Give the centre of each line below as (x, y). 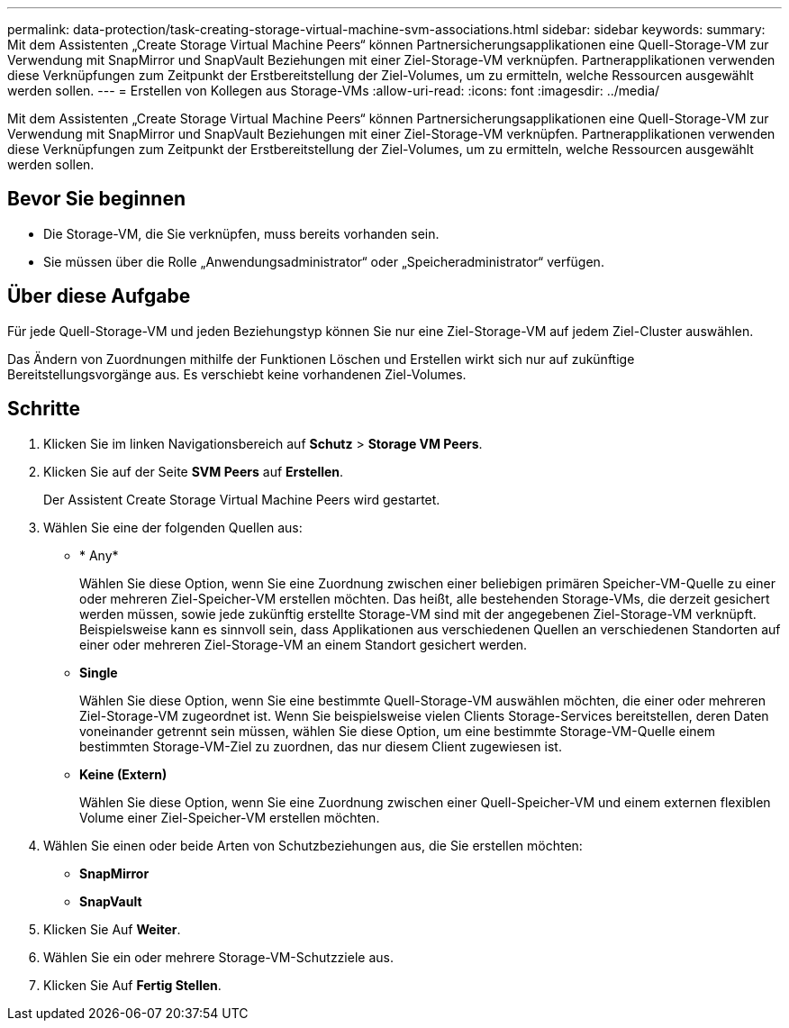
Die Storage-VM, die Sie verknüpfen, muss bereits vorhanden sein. (241, 233)
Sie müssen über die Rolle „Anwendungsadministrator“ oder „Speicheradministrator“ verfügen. (324, 261)
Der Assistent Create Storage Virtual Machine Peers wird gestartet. (242, 499)
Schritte (44, 409)
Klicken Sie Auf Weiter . (112, 929)
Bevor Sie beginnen (97, 199)
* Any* (99, 555)
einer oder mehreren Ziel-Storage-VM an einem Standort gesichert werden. (304, 644)
